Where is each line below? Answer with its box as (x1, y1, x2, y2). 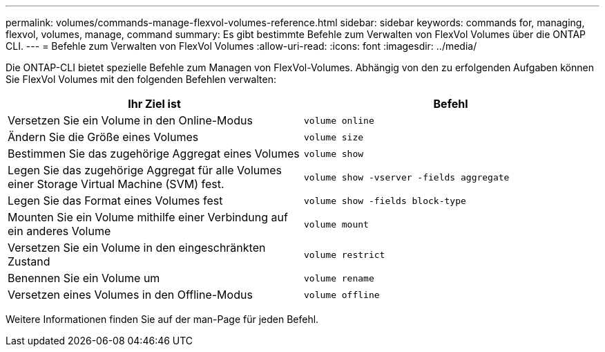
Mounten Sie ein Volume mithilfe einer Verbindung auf (8, 210, 288, 224)
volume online (304, 115, 374, 126)
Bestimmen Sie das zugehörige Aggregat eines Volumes (8, 147, 300, 160)
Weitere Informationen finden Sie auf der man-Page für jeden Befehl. (6, 313, 319, 325)
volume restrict (304, 249, 385, 260)
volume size (304, 131, 364, 142)
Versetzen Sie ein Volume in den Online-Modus (8, 113, 253, 127)
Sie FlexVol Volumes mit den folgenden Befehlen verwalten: (6, 73, 276, 85)
